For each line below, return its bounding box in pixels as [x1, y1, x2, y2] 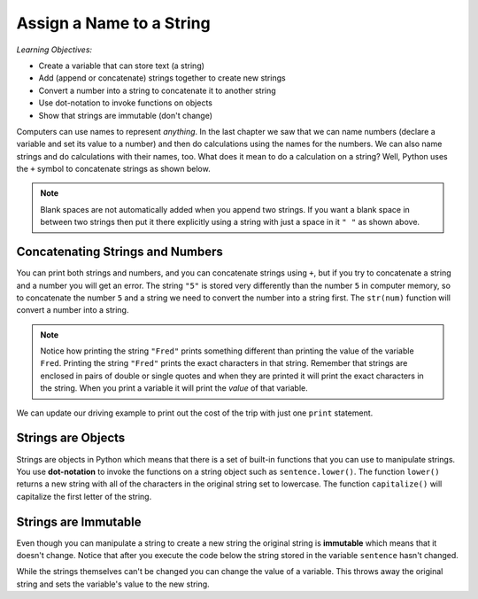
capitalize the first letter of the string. [16, 491, 152, 502]
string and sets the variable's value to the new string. [16, 579, 210, 589]
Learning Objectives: [16, 44, 93, 55]
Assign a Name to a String [16, 13, 212, 33]
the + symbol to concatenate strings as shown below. [16, 164, 212, 175]
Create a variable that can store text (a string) [38, 60, 205, 71]
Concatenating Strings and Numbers [16, 245, 223, 260]
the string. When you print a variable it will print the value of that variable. [40, 383, 309, 393]
